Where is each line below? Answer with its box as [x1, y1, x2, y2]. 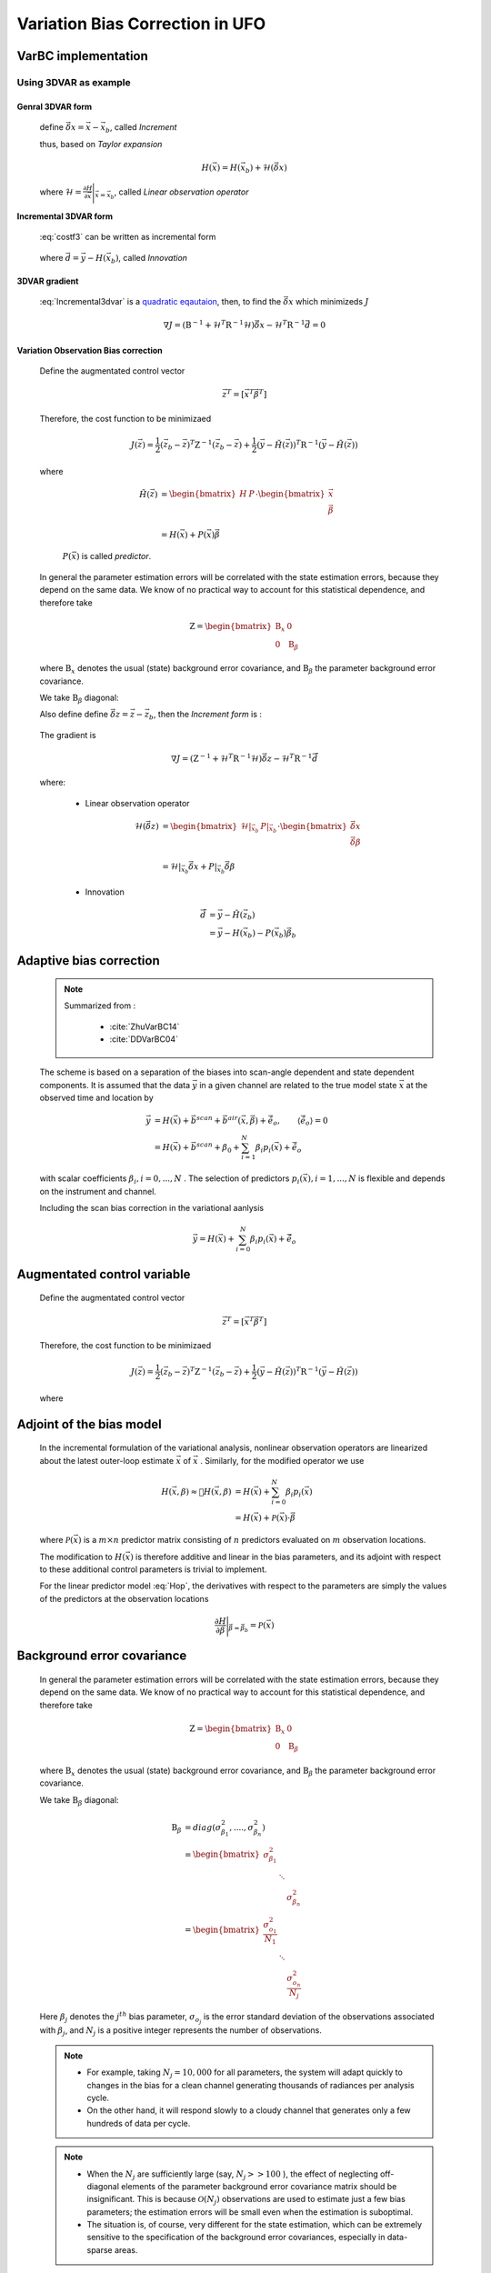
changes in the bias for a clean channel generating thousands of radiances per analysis [86, 2079, 415, 2090]
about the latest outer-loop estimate [39, 1455, 175, 1466]
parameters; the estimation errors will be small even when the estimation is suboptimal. [86, 2206, 414, 2218]
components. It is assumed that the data [39, 1079, 191, 1090]
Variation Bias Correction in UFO [16, 14, 266, 34]
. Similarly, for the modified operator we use [200, 1455, 365, 1466]
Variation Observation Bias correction [16, 345, 163, 355]
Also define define [39, 709, 109, 720]
